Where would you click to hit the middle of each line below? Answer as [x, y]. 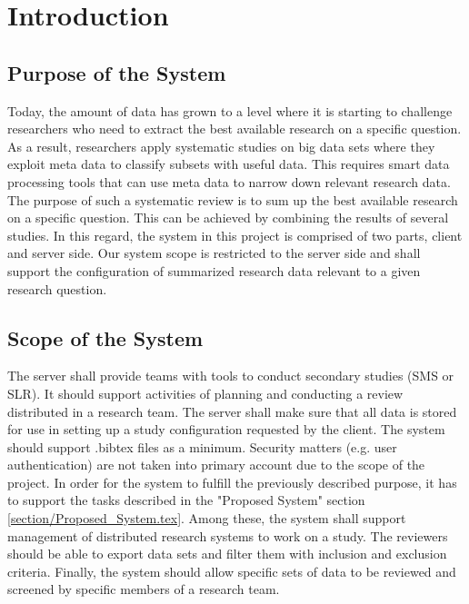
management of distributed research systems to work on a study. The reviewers [228, 535]
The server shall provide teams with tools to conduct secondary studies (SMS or [231, 376]
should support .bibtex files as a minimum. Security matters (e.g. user [202, 446]
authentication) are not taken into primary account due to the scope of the [216, 465]
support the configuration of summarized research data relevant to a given [214, 270]
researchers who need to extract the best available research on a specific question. [234, 129]
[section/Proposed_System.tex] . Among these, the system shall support [207, 518]
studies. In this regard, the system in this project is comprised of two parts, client [235, 235]
